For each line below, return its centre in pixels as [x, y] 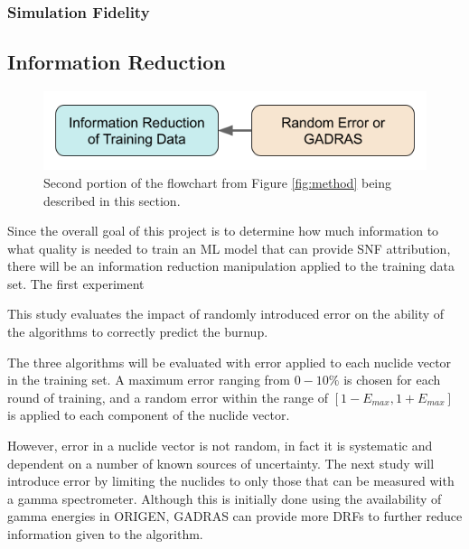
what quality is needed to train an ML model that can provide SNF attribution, [229, 248]
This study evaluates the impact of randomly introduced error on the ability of [226, 314]
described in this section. [112, 200]
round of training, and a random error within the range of [168, 397]
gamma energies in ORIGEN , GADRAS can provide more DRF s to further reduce [235, 516]
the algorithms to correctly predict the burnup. [138, 332]
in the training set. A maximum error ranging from [149, 380]
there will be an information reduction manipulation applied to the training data [231, 266]
